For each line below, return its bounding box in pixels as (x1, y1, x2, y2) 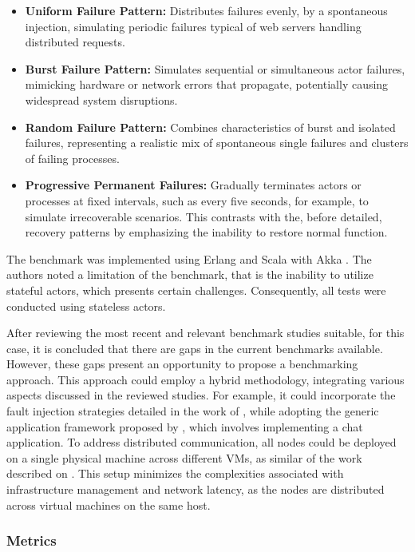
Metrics (6, 530, 57, 550)
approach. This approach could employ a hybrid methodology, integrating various (6, 371, 405, 387)
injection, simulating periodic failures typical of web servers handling (25, 18, 362, 34)
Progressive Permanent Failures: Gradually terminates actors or (25, 177, 362, 193)
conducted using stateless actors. (6, 297, 166, 314)
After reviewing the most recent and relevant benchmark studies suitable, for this (6, 324, 405, 341)
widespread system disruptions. (25, 91, 178, 108)
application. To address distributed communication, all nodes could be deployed (6, 434, 397, 451)
